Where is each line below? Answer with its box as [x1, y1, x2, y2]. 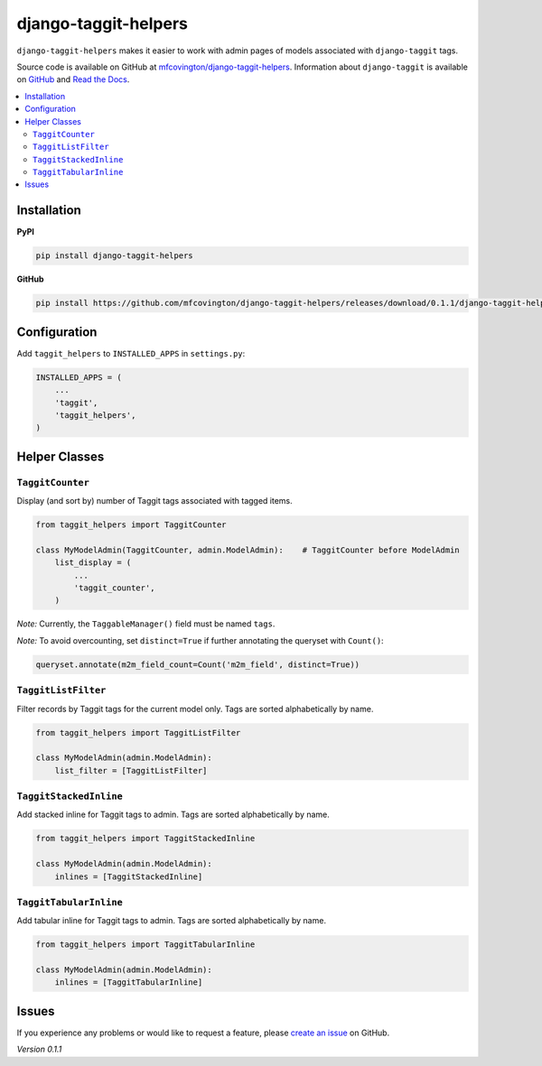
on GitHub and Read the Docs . [16, 74, 130, 85]
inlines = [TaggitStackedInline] [54, 871, 203, 882]
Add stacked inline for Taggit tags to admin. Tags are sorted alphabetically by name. [16, 809, 330, 820]
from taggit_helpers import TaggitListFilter [35, 728, 241, 737]
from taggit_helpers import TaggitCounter [35, 520, 227, 530]
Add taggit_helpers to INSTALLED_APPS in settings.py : [16, 348, 246, 358]
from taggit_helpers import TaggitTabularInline [35, 940, 256, 950]
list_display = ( [54, 558, 132, 568]
